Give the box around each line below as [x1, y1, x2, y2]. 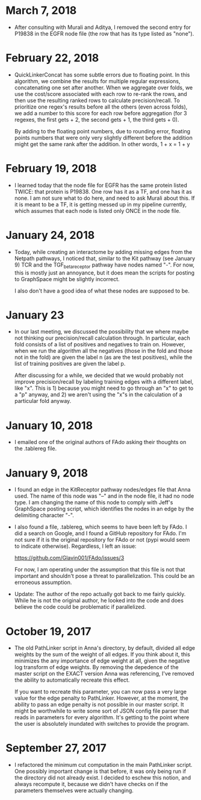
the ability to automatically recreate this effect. [14, 676, 130, 684]
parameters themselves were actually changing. [14, 787, 134, 794]
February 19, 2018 [5, 162, 97, 176]
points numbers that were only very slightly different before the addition [14, 134, 193, 141]
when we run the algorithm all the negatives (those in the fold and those [14, 348, 193, 355]
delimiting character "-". [14, 512, 75, 519]
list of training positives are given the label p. [14, 360, 126, 367]
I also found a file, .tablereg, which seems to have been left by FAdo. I [14, 523, 187, 531]
